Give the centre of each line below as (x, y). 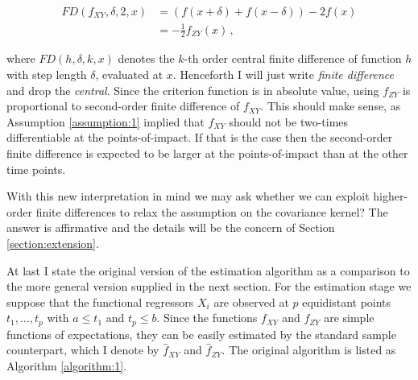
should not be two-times (289, 121)
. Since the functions (207, 318)
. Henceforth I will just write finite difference (283, 74)
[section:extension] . (53, 243)
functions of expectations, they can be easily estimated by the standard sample (201, 334)
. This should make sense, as (331, 106)
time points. (36, 169)
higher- (391, 196)
